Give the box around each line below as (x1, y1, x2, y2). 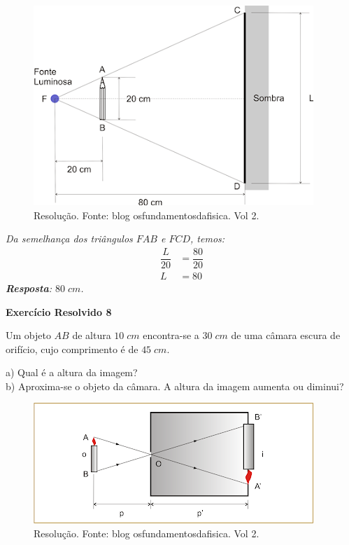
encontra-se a (143, 328, 199, 343)
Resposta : (6, 280, 52, 295)
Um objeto (6, 328, 51, 343)
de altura (72, 328, 111, 343)
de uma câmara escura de (231, 328, 341, 343)
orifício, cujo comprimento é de (6, 341, 138, 356)
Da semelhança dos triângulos (6, 231, 133, 246)
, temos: (190, 231, 225, 246)
